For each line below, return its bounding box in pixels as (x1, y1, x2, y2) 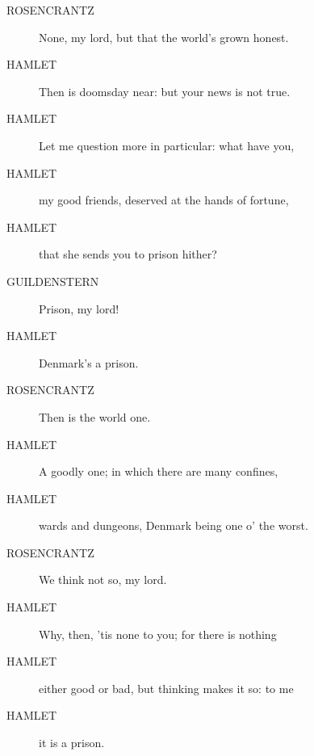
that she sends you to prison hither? (39, 246, 217, 262)
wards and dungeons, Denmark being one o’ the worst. (39, 517, 308, 534)
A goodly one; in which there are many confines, (39, 463, 278, 480)
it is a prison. (39, 734, 105, 751)
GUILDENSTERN (6, 272, 99, 289)
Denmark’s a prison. (39, 354, 139, 371)
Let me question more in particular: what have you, (39, 136, 295, 153)
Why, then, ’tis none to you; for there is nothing (39, 625, 277, 642)
